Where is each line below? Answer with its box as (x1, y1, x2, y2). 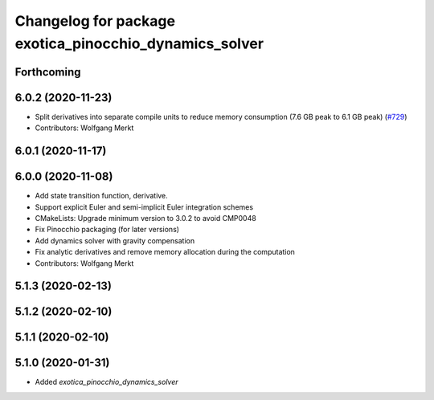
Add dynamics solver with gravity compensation (35, 235, 195, 245)
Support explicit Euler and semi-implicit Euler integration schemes (35, 202, 253, 212)
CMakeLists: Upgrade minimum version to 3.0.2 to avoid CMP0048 (35, 213, 256, 222)
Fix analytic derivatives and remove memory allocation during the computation (35, 247, 295, 257)
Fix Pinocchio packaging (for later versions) (35, 225, 180, 235)
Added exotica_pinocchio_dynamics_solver (35, 378, 178, 387)
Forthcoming (14, 65, 81, 79)
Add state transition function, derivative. (35, 191, 168, 201)
